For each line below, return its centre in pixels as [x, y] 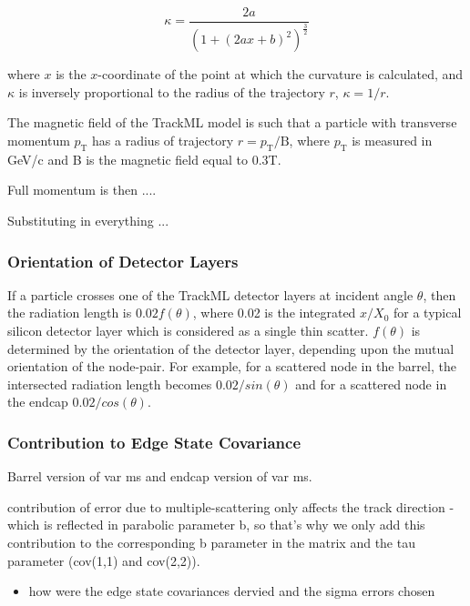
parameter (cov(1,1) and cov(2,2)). [104, 560]
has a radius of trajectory [163, 141]
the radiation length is [70, 313]
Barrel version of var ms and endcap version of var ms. [160, 476]
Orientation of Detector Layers [123, 261]
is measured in [392, 141]
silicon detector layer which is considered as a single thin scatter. [188, 331]
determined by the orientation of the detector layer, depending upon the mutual [231, 348]
